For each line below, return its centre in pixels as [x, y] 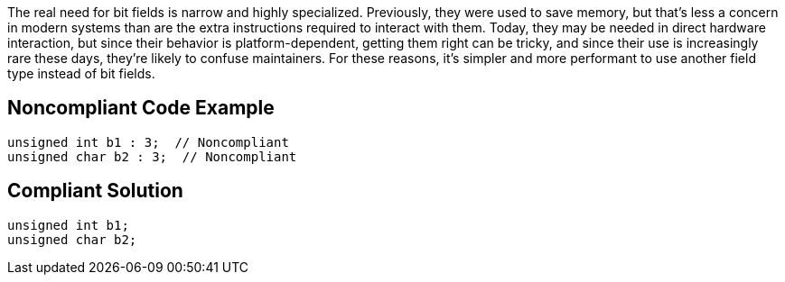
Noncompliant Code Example [141, 108]
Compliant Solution [95, 191]
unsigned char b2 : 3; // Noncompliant [152, 156]
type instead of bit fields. [81, 73]
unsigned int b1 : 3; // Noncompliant [148, 142]
